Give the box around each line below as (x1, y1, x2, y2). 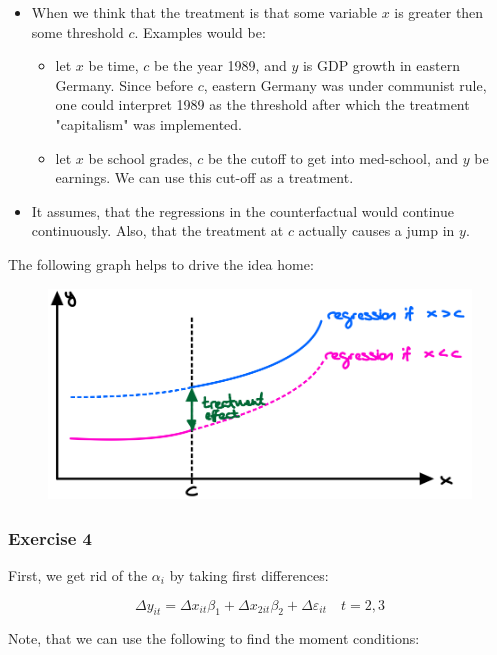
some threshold (31, 21, 124, 42)
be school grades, (88, 147, 193, 168)
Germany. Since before (55, 74, 194, 95)
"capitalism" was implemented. (55, 113, 242, 134)
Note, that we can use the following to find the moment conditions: (8, 628, 420, 649)
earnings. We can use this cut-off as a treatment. (55, 167, 354, 188)
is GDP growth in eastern (302, 55, 460, 76)
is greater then (394, 2, 484, 22)
